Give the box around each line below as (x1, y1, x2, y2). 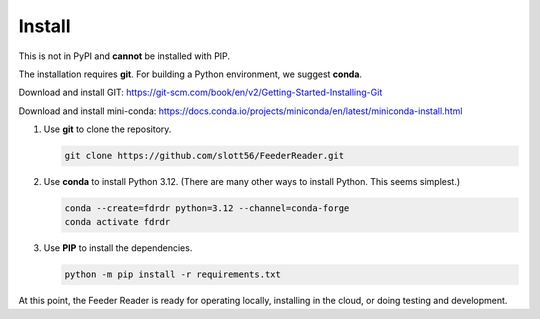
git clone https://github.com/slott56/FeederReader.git (64, 150, 345, 162)
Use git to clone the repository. (43, 123, 172, 135)
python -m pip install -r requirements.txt (64, 269, 282, 280)
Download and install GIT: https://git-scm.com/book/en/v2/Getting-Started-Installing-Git (18, 86, 383, 99)
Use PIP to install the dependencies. (43, 242, 193, 254)
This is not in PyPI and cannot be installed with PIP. (18, 50, 230, 62)
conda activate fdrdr (64, 216, 171, 228)
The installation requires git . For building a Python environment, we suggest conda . (18, 68, 363, 80)
